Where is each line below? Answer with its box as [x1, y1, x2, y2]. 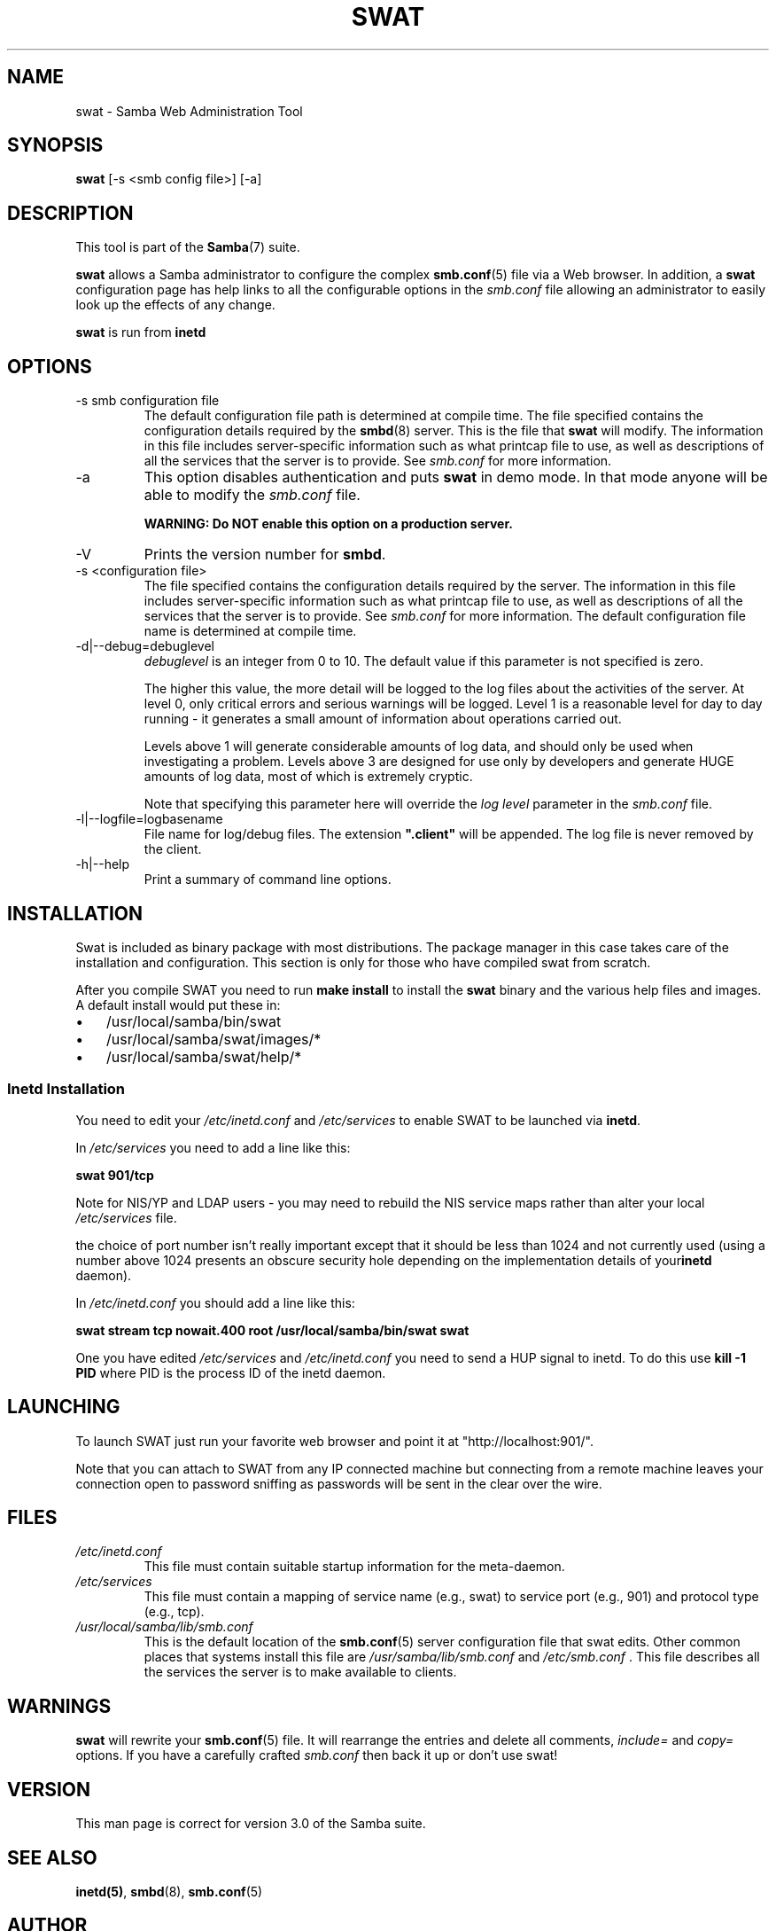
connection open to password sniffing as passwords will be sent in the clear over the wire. [75, 1475, 602, 1491]
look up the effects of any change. [75, 297, 275, 313]
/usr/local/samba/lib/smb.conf [75, 1619, 253, 1635]
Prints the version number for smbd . [144, 545, 386, 564]
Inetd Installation [7, 1080, 126, 1098]
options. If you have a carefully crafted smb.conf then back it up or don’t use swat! [75, 1747, 558, 1763]
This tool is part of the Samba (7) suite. [75, 239, 300, 255]
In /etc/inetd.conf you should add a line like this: [75, 1294, 355, 1310]
